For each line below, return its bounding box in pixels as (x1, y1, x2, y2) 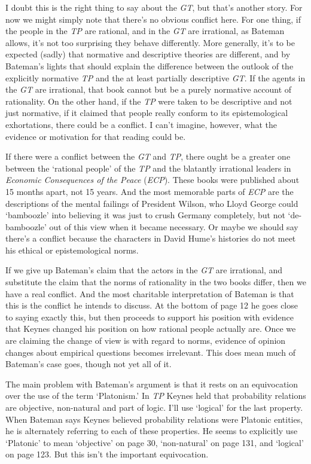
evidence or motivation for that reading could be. (5, 130, 186, 142)
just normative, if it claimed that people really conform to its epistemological (5, 106, 288, 119)
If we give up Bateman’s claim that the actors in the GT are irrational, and (5, 264, 283, 276)
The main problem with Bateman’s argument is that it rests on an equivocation (5, 377, 298, 390)
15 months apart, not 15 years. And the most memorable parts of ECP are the (5, 185, 294, 197)
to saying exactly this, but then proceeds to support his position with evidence (5, 310, 294, 323)
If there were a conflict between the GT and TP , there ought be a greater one (5, 150, 291, 163)
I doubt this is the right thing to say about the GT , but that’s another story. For (5, 1, 303, 13)
